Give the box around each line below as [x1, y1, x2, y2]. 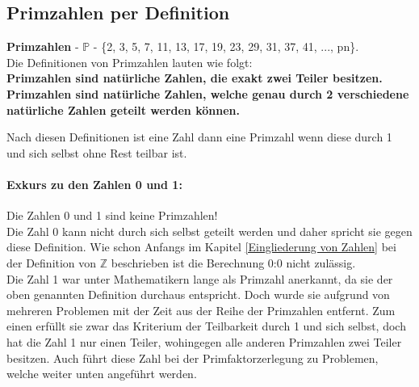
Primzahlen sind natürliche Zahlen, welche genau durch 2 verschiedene [6, 85, 409, 102]
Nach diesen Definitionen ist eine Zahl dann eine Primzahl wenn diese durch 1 [6, 128, 392, 145]
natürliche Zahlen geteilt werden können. [6, 101, 240, 118]
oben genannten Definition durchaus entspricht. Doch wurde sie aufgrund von [6, 286, 390, 303]
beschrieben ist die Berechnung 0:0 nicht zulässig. [111, 254, 356, 271]
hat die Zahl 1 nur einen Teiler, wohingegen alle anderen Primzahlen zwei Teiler [6, 333, 402, 350]
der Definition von [6, 254, 97, 271]
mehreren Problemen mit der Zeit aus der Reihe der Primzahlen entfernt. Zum [6, 301, 396, 318]
